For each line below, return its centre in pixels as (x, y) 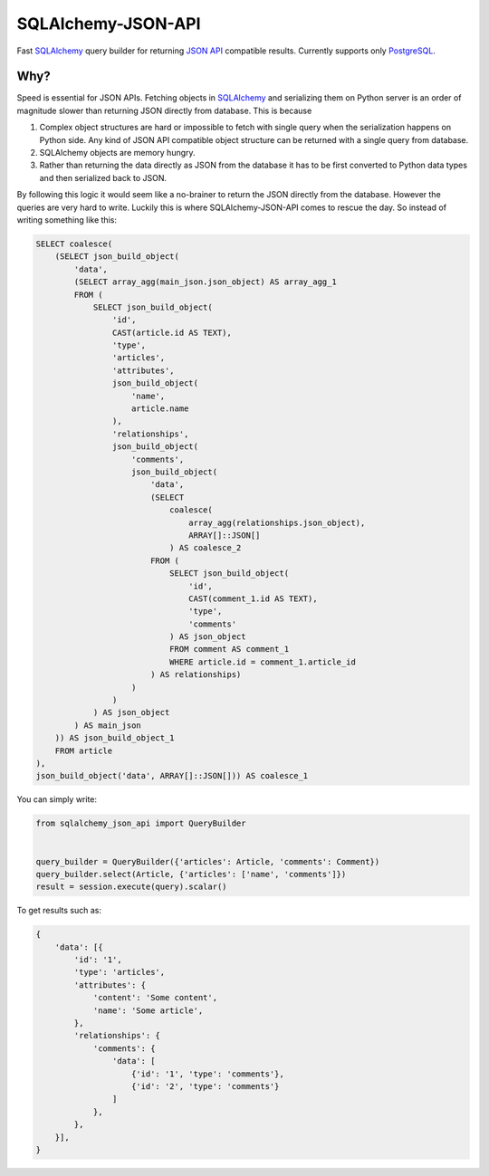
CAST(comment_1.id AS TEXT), (253, 598)
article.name (160, 409)
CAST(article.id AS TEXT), (172, 332)
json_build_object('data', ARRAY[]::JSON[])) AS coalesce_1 (172, 776)
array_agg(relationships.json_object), (277, 522)
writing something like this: (67, 220)
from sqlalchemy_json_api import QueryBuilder (141, 823)
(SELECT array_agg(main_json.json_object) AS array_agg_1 (205, 282)
